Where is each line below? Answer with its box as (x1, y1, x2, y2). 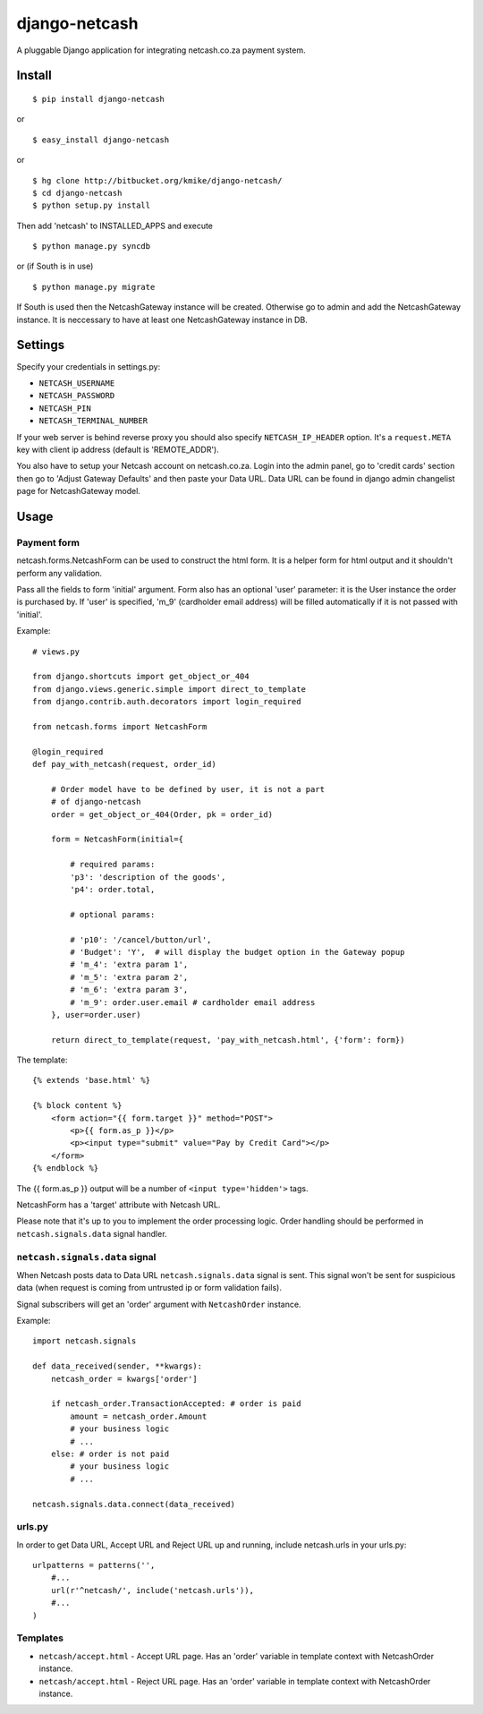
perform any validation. (16, 567, 103, 578)
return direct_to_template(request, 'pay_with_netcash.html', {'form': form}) (50, 1035, 405, 1045)
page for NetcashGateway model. (16, 486, 140, 497)
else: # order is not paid (50, 1448, 170, 1459)
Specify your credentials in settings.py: (16, 361, 161, 371)
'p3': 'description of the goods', (70, 872, 226, 882)
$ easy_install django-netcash (32, 134, 170, 145)
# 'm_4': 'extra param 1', (70, 959, 189, 970)
